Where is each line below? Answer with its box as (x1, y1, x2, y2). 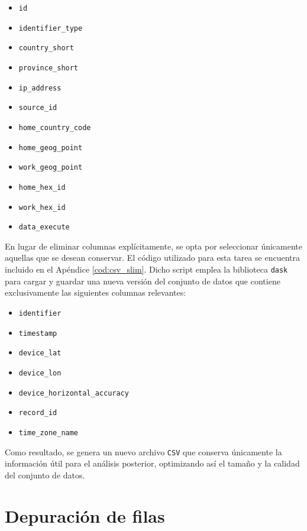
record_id (18, 409, 57, 417)
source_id (18, 103, 57, 112)
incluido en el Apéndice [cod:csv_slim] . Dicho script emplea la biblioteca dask (5, 263, 288, 276)
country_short (18, 44, 74, 53)
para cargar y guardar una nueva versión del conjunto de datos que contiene (5, 274, 280, 287)
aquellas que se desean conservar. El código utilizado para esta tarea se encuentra (5, 251, 300, 264)
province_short (18, 63, 79, 72)
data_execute (18, 223, 70, 232)
